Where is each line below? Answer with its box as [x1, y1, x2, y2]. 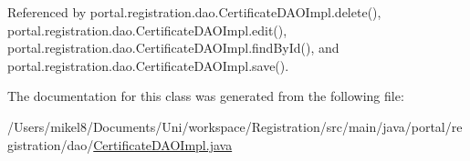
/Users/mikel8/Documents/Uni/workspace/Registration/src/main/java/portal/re [7, 116, 463, 136]
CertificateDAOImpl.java [93, 135, 233, 154]
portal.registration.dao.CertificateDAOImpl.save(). [7, 55, 289, 75]
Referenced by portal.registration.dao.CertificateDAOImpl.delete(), [7, 3, 381, 21]
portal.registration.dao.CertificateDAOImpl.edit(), [7, 20, 287, 39]
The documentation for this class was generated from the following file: [7, 86, 404, 106]
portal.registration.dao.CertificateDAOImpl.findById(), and [7, 38, 339, 57]
